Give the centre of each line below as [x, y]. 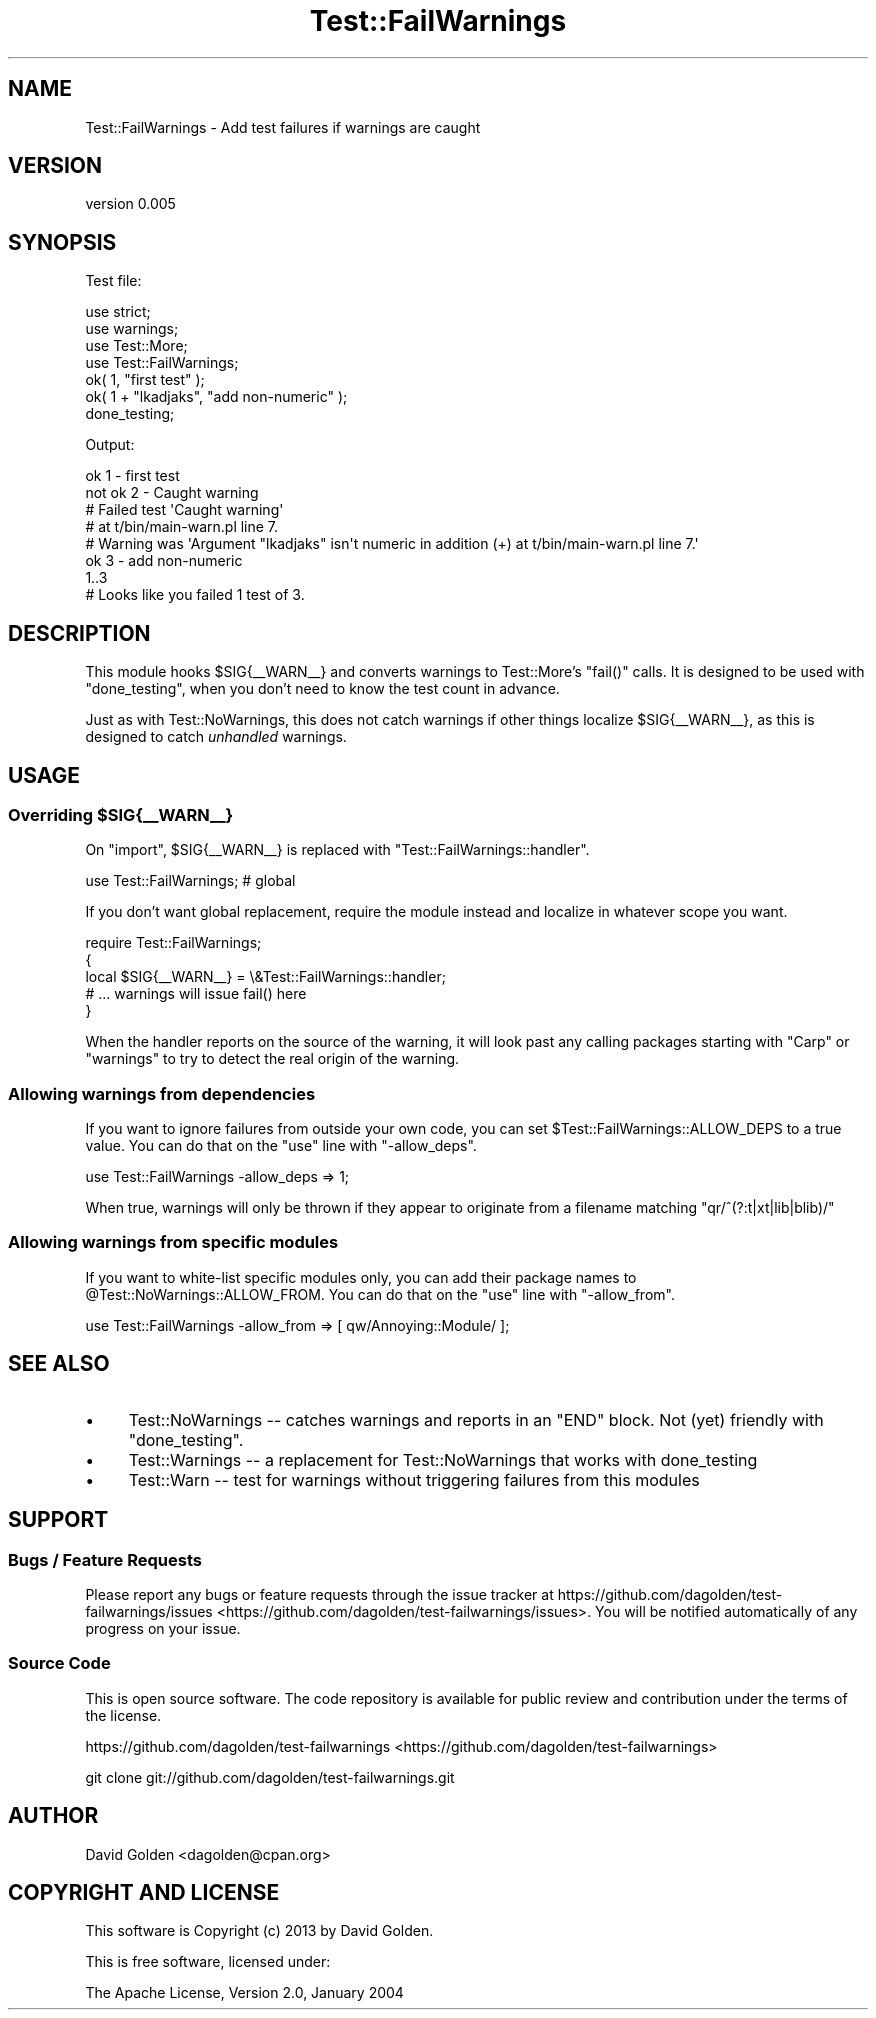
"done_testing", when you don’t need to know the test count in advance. [322, 689]
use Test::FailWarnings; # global [190, 881]
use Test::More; [136, 346]
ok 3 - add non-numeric [164, 561]
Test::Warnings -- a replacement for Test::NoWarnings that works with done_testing [443, 1459]
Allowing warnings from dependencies [162, 1093]
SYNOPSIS [62, 242]
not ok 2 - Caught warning [172, 493]
